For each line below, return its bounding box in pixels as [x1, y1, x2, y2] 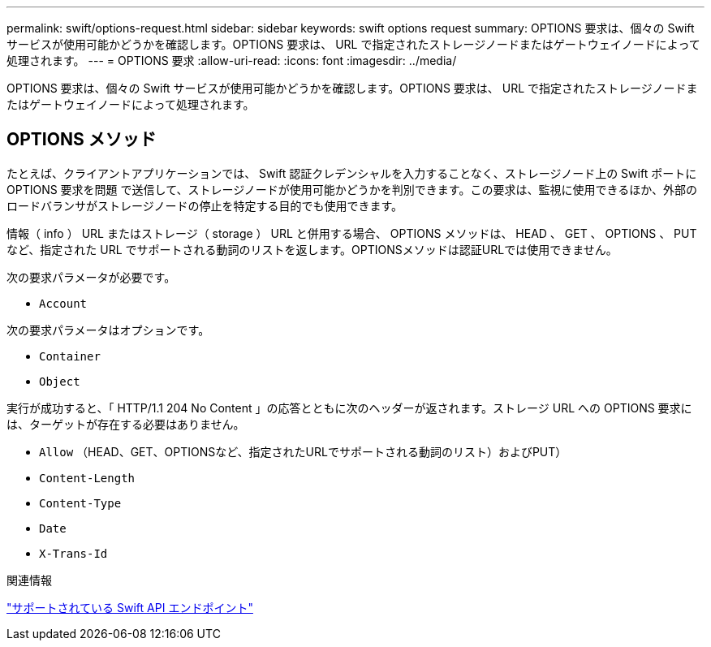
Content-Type [39, 496, 122, 510]
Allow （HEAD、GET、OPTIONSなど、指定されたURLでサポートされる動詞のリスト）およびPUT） [39, 444, 567, 459]
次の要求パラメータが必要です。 [6, 270, 176, 284]
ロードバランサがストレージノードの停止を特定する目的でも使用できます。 [6, 198, 403, 213]
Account [39, 296, 88, 310]
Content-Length [39, 471, 136, 485]
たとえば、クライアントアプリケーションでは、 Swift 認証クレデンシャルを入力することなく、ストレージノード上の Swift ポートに [6, 166, 697, 180]
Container [39, 349, 101, 363]
